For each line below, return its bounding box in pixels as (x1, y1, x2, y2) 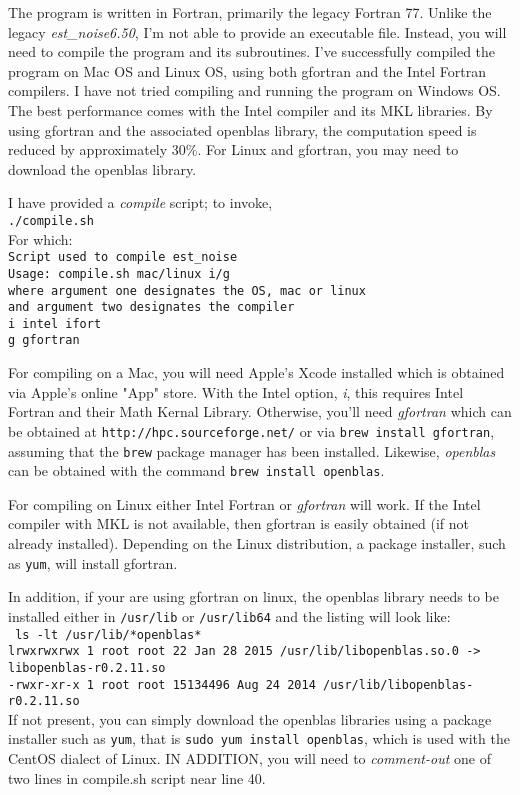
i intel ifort (8, 316, 102, 331)
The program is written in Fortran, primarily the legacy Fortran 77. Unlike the (8, 2, 492, 22)
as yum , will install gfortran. (8, 552, 178, 573)
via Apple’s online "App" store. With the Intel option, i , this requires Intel (8, 381, 464, 402)
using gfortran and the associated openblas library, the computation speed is (8, 119, 477, 140)
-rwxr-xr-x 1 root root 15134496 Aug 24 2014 (8, 677, 316, 692)
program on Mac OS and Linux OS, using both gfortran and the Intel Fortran (8, 60, 486, 81)
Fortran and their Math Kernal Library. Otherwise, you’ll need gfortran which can (8, 401, 512, 422)
